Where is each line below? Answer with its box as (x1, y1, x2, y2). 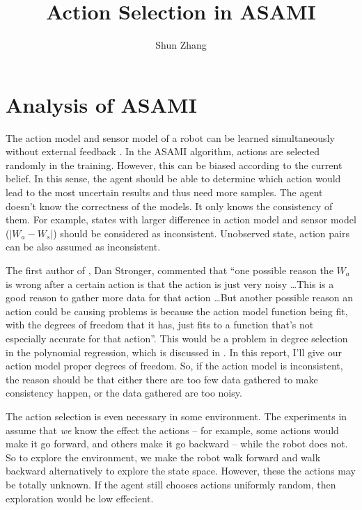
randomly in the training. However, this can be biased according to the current (6, 157, 343, 172)
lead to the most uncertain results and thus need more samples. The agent (6, 185, 323, 200)
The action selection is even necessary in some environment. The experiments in (6, 408, 347, 423)
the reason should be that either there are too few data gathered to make (6, 372, 318, 386)
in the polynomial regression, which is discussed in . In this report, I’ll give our (6, 344, 342, 359)
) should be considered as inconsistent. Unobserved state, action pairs (53, 225, 349, 240)
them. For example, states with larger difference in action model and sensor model (6, 212, 356, 227)
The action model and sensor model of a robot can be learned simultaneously (6, 130, 335, 145)
